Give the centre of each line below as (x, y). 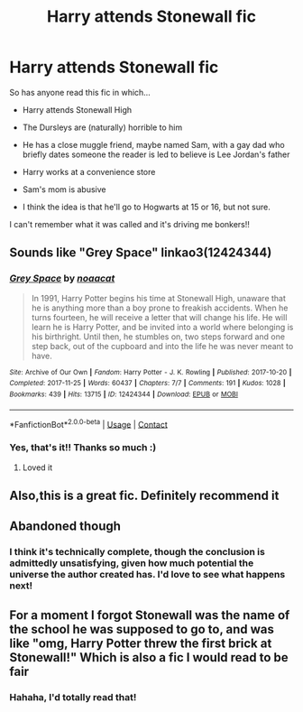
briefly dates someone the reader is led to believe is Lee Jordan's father (156, 154)
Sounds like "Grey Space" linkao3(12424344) (141, 253)
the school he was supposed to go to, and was (142, 629)
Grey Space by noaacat (62, 279)
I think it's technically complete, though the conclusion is (138, 552)
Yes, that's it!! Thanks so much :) (83, 448)
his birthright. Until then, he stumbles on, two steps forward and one (158, 337)
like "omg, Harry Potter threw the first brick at (141, 643)
